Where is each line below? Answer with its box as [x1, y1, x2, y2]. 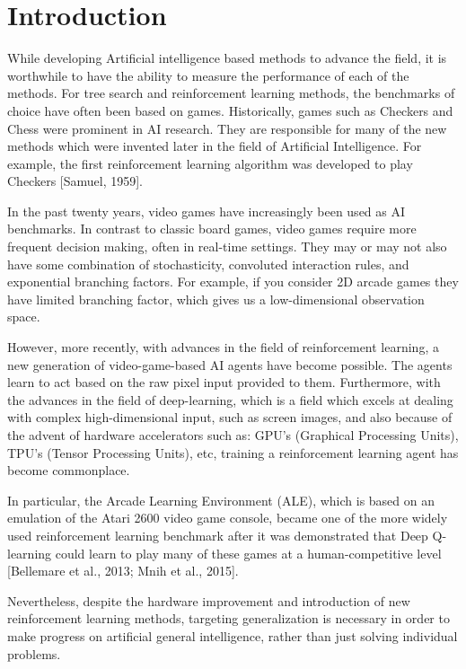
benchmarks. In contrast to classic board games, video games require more [7, 219, 417, 238]
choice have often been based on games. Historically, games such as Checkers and [7, 101, 453, 119]
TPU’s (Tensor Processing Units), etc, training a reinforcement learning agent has [7, 443, 459, 462]
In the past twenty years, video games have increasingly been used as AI [7, 201, 406, 220]
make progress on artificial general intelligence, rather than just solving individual [7, 626, 458, 645]
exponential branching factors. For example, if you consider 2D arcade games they [7, 272, 459, 291]
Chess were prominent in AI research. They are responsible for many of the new [7, 119, 447, 137]
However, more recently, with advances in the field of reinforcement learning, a [7, 338, 439, 357]
